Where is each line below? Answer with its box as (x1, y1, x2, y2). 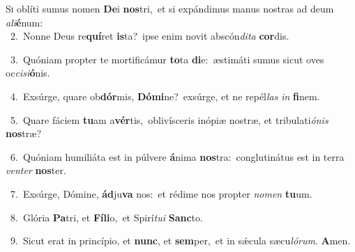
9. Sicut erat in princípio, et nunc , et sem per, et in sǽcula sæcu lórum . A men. (10, 233, 351, 248)
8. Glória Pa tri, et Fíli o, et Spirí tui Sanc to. (10, 210, 203, 224)
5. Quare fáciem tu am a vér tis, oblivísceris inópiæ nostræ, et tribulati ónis (10, 112, 328, 127)
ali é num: (6, 15, 43, 29)
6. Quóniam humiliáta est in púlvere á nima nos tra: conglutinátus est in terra (10, 149, 345, 164)
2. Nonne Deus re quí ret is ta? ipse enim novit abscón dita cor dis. (10, 29, 289, 43)
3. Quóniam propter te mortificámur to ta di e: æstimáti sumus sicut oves (10, 52, 324, 66)
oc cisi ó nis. (6, 65, 50, 80)
